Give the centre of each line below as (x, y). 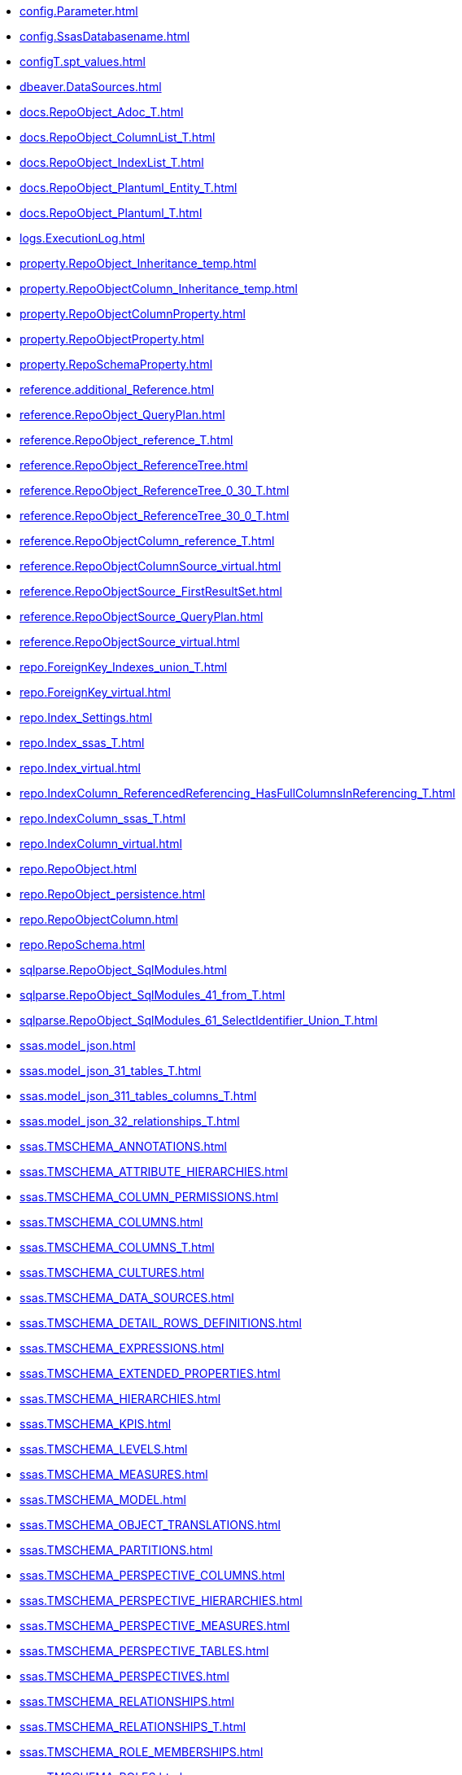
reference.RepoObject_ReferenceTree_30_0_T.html (155, 516)
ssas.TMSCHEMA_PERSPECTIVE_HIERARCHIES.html (161, 1600)
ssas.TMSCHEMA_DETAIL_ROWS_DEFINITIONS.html (161, 1323)
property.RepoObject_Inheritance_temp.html (138, 263)
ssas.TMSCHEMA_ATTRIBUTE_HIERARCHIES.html (154, 1172)
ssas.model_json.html (78, 1045)
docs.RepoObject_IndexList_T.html (112, 162)
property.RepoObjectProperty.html (112, 339)
